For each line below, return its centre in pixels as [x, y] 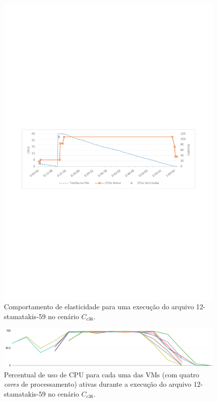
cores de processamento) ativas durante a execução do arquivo [98, 384]
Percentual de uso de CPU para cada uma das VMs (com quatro [102, 374]
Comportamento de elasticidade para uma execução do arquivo [99, 307]
